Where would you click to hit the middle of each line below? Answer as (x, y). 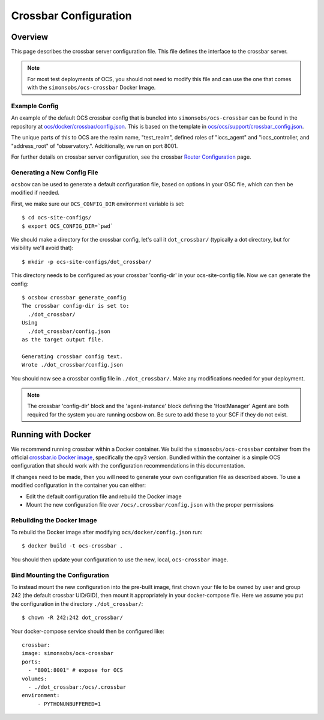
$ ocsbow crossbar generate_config (74, 297)
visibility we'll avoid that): (42, 248)
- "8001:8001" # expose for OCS (75, 670)
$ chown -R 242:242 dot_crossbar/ (72, 618)
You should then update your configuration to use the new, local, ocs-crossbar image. (120, 560)
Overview (30, 37)
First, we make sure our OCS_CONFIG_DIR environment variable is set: (98, 204)
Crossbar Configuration (71, 16)
